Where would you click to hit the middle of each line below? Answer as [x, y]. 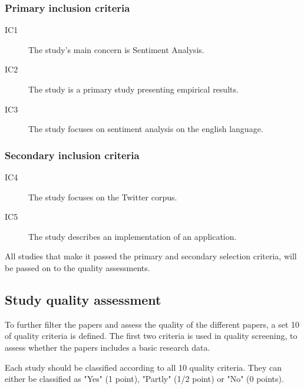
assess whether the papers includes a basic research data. [108, 347]
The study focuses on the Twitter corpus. [103, 197]
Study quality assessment [83, 299]
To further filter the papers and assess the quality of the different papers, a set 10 [152, 324]
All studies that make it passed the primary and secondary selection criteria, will [151, 256]
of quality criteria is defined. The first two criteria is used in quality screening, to [151, 336]
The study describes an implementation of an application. [133, 236]
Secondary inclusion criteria [72, 155]
